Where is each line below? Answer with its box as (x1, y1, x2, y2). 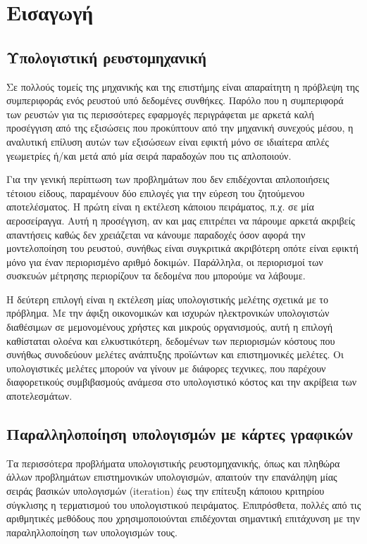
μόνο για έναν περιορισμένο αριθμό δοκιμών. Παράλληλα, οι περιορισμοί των (6, 254, 323, 269)
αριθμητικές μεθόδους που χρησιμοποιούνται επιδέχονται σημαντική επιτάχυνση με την (6, 511, 360, 526)
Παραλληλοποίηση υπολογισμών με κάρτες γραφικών (6, 423, 353, 445)
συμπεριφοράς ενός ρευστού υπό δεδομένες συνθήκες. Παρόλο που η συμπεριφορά (6, 93, 344, 108)
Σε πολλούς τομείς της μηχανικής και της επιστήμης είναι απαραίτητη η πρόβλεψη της (6, 79, 359, 94)
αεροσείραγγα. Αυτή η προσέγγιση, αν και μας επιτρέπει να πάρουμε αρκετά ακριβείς (6, 213, 355, 227)
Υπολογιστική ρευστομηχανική (6, 46, 207, 68)
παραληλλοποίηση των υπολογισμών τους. (6, 524, 178, 539)
